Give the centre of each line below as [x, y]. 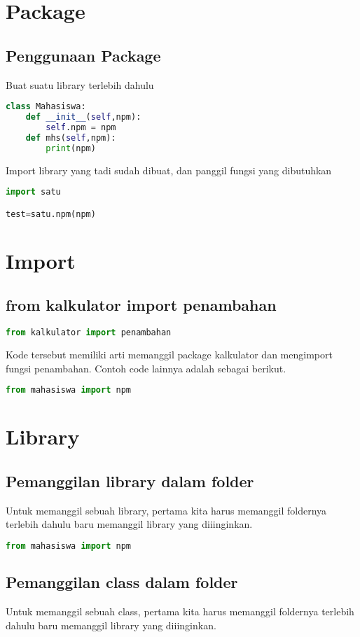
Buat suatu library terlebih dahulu [80, 84]
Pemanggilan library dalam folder [130, 481]
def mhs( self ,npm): [71, 138]
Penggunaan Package [83, 55]
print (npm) [71, 148]
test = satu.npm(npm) [51, 214]
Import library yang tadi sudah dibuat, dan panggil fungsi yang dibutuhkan [169, 170]
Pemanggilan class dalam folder [122, 582]
